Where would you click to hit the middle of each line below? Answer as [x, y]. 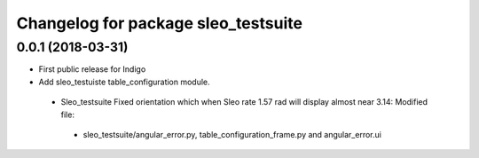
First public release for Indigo [92, 69]
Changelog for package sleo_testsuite [160, 23]
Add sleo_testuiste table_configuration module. [124, 82]
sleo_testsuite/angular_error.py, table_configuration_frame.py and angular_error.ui [232, 134]
